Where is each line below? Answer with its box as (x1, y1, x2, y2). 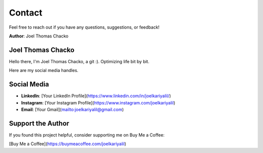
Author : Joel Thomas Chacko (9, 33, 69, 39)
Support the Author (9, 119, 70, 127)
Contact (9, 7, 42, 18)
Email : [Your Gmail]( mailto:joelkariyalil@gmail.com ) (21, 106, 124, 112)
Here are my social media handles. (9, 68, 79, 73)
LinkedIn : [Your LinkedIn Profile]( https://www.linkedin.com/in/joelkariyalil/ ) (21, 93, 171, 99)
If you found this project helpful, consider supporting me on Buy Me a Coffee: (9, 132, 165, 138)
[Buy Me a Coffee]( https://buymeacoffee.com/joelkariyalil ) (9, 141, 127, 147)
